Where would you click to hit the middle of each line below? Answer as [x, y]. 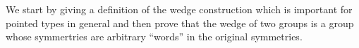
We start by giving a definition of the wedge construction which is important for [179, 9]
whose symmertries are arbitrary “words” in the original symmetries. [154, 37]
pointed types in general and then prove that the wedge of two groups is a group [180, 23]
